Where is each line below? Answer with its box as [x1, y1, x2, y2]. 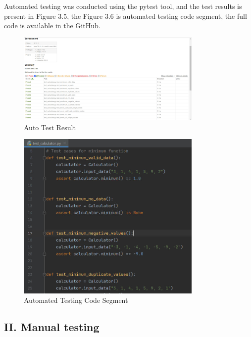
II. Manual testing [4, 319, 100, 335]
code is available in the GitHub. [4, 20, 100, 31]
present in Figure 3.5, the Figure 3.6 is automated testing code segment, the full [4, 10, 247, 21]
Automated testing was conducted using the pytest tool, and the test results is [4, 1, 242, 11]
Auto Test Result [24, 122, 76, 132]
